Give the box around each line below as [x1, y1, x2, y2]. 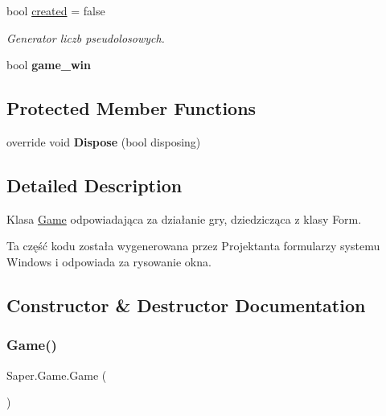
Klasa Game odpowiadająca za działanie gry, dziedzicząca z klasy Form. [6, 210, 362, 227]
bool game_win [6, 56, 92, 73]
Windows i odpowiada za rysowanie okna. [6, 253, 211, 270]
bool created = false [6, 2, 105, 19]
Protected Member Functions [6, 96, 257, 121]
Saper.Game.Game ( [6, 366, 107, 383]
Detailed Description [6, 172, 183, 197]
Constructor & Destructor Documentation [6, 292, 366, 317]
